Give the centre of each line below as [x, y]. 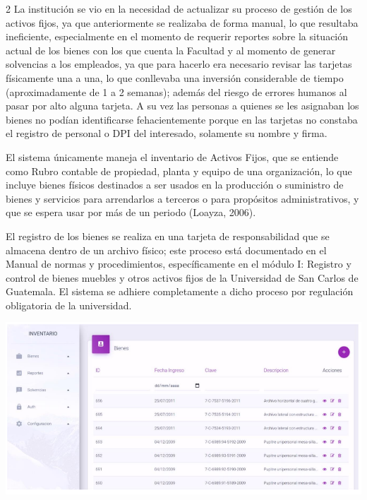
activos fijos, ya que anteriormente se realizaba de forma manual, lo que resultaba [182, 22]
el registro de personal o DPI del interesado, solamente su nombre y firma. [167, 133]
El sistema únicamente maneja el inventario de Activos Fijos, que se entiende [172, 156]
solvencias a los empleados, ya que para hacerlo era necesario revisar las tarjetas [179, 64]
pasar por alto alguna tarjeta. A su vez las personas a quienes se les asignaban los [182, 106]
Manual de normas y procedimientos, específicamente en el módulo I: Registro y [179, 264]
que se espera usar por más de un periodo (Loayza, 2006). [131, 212]
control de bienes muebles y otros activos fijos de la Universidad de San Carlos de [182, 277]
